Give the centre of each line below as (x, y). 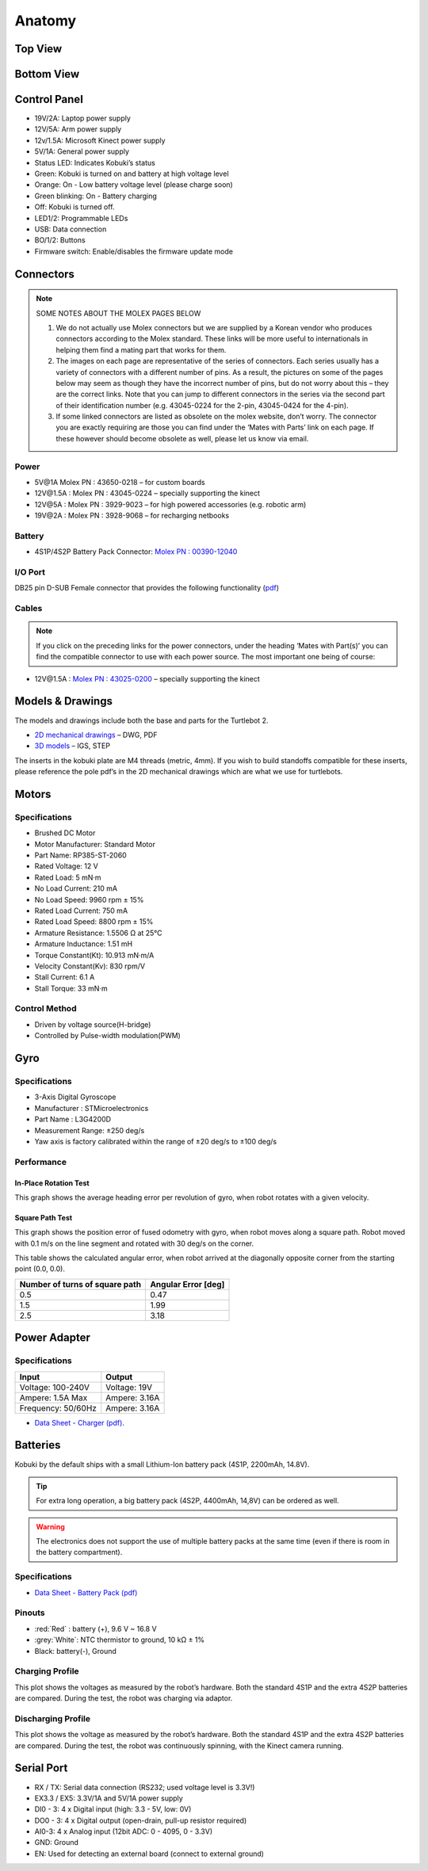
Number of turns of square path (80, 1284)
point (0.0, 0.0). (40, 1269)
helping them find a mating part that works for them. (141, 349)
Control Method (46, 1009)
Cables (29, 609)
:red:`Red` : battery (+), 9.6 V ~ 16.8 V (96, 1629)
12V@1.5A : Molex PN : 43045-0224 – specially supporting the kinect (147, 493)
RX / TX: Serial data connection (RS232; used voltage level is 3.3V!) (145, 1787)
